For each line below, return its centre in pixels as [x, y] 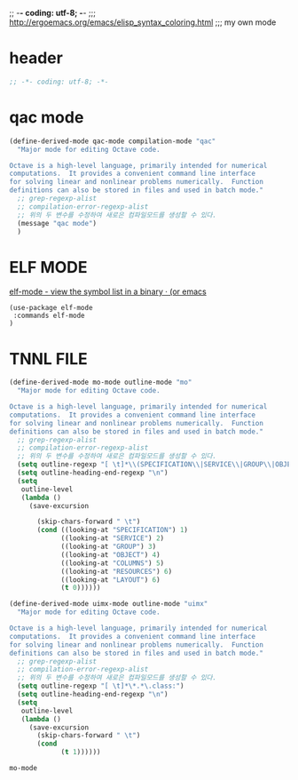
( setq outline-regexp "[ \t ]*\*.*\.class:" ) [101, 686]
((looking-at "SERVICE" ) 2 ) [113, 538]
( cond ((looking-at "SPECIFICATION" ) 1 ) [113, 530]
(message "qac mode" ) [57, 223]
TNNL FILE [48, 358]
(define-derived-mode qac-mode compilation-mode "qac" [113, 141]
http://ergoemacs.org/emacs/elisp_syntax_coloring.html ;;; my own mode [143, 22]
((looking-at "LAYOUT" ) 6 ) [111, 580]
